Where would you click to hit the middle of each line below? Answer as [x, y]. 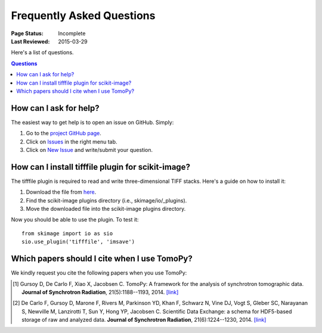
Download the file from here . [61, 192]
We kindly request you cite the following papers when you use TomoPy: [99, 273]
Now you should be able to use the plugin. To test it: [75, 220]
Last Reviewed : [30, 41]
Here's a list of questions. [42, 52]
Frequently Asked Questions [83, 15]
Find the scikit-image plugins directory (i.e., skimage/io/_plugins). [106, 200]
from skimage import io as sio [67, 233]
